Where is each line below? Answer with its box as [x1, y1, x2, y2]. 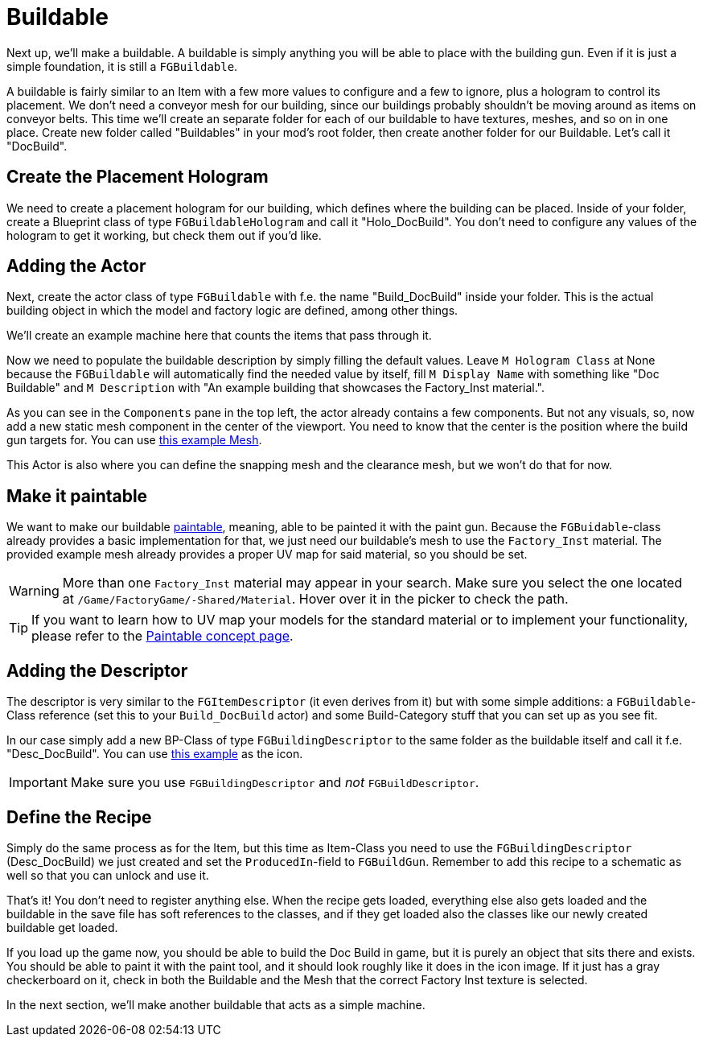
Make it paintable [6, 485, 148, 506]
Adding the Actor [6, 256, 146, 277]
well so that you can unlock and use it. [6, 868, 209, 882]
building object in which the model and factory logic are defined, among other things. [6, 303, 458, 318]
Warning [9, 583, 60, 600]
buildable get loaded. [6, 920, 118, 934]
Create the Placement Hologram [6, 167, 269, 188]
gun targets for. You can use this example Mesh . [6, 433, 262, 447]
